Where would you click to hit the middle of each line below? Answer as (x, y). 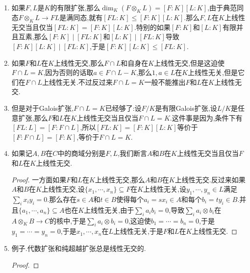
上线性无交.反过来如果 (210, 179)
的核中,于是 (68, 220)
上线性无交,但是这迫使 (189, 62)
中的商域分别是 (82, 153)
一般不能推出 (165, 82)
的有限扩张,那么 (75, 7)
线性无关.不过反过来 (81, 82)
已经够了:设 (123, 108)
